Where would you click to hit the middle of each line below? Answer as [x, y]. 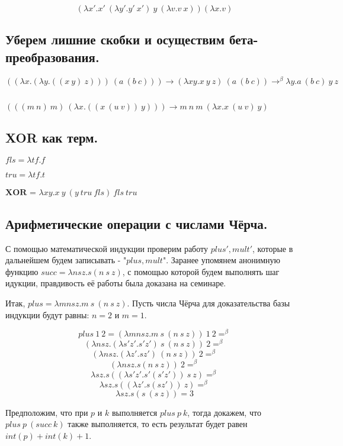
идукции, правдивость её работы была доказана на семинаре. [116, 283]
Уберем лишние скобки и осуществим [115, 39]
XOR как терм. [52, 138]
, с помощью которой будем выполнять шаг [201, 271]
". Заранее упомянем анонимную [221, 260]
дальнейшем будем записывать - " [66, 260]
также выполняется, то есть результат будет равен [158, 424]
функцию [22, 271]
